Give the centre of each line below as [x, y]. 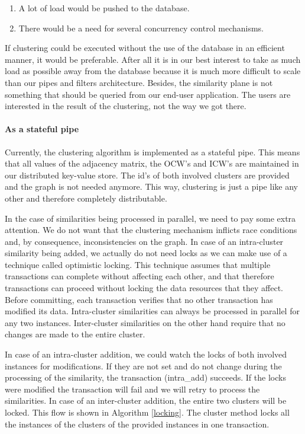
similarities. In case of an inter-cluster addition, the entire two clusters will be [146, 401]
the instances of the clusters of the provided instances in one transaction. [137, 424]
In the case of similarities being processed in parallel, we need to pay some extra [150, 218]
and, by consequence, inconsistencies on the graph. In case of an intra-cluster [144, 241]
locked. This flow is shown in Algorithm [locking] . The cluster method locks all [147, 412]
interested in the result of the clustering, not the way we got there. [126, 106]
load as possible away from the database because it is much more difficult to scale [153, 71]
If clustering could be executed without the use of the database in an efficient [145, 48]
